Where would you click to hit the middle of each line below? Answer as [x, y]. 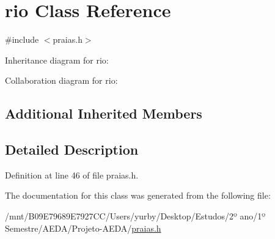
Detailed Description [72, 149]
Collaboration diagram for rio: [61, 80]
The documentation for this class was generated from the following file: [138, 195]
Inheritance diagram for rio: [57, 60]
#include [22, 39]
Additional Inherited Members [104, 113]
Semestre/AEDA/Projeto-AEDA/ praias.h [83, 228]
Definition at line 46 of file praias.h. [72, 175]
